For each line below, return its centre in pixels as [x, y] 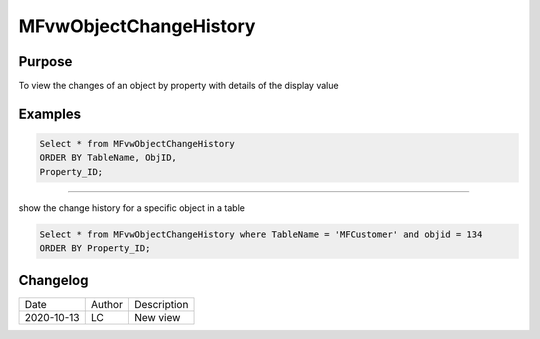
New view [157, 317]
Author [107, 304]
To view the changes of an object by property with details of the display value [178, 86]
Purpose [45, 61]
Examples [50, 113]
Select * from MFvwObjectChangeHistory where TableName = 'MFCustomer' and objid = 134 [261, 234]
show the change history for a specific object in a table [131, 207]
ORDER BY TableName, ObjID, [108, 158]
